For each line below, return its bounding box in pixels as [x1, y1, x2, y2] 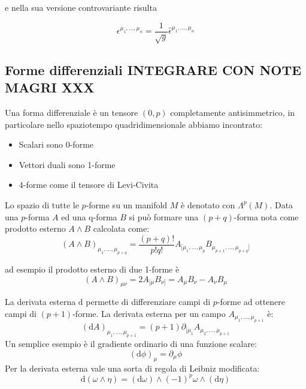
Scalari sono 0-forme [19, 138, 94, 151]
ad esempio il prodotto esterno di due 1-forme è [5, 262, 180, 275]
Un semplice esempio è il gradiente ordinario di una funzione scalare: [5, 337, 257, 350]
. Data [269, 198, 293, 211]
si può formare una [129, 210, 199, 223]
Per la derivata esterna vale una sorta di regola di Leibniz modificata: [5, 361, 260, 374]
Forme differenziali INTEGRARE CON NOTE [5, 60, 302, 79]
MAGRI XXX [5, 78, 95, 97]
